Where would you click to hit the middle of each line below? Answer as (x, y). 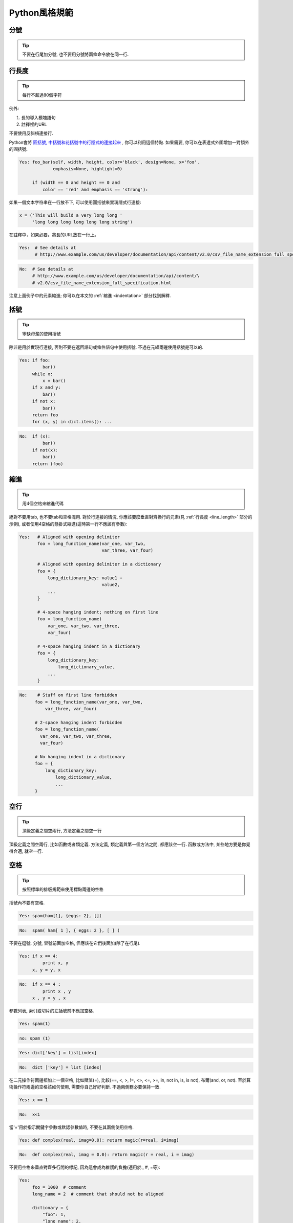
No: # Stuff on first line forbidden (68, 695)
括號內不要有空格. (27, 903)
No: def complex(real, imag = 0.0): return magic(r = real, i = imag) (107, 1155)
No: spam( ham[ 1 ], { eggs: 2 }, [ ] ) (70, 930)
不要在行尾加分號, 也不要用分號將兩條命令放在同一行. (75, 54)
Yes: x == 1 (34, 1100)
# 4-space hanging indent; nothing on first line (98, 612)
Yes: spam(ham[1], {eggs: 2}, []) (61, 916)
